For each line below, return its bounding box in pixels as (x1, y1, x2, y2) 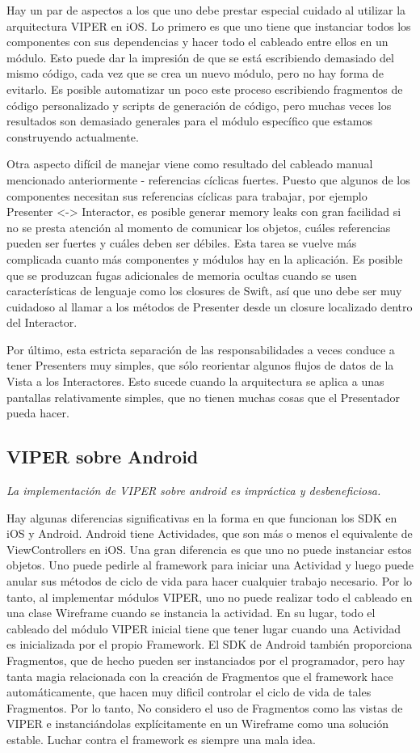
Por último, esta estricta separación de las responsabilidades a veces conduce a (6, 341, 395, 357)
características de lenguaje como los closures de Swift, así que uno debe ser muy (6, 282, 402, 299)
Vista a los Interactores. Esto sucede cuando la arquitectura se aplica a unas (6, 373, 384, 390)
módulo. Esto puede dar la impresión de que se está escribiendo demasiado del (6, 49, 394, 66)
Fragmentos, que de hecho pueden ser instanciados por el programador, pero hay (6, 651, 405, 668)
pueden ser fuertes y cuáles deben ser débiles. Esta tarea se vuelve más (6, 235, 357, 252)
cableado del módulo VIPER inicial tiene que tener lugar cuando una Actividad (6, 620, 401, 637)
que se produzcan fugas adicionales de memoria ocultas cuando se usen (6, 266, 357, 283)
